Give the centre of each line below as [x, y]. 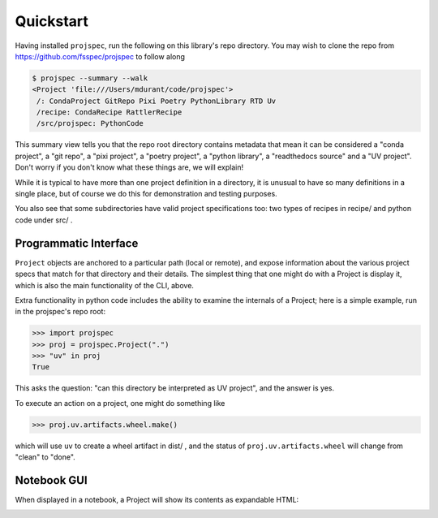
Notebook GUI [52, 480]
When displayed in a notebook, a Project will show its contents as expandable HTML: [157, 500]
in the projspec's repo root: [60, 312]
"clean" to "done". [45, 457]
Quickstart [52, 21]
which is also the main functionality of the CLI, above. [105, 285]
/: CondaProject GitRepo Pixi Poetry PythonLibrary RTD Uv [157, 101]
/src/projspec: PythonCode [90, 123]
